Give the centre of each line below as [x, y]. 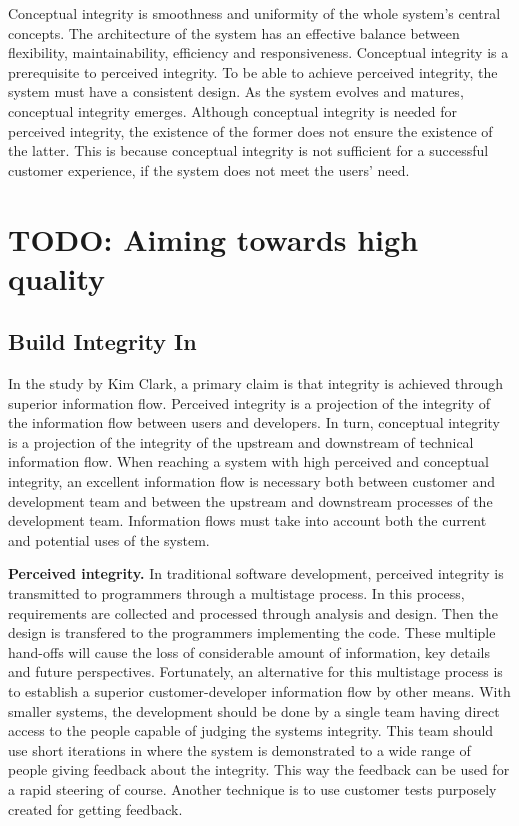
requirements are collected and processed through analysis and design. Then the [253, 612]
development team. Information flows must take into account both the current [247, 520]
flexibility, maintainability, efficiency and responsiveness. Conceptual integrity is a [258, 52]
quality [57, 277]
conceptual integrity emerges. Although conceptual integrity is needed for [233, 110]
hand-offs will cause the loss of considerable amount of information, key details [249, 651]
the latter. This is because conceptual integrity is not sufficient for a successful [248, 150]
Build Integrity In [102, 341]
